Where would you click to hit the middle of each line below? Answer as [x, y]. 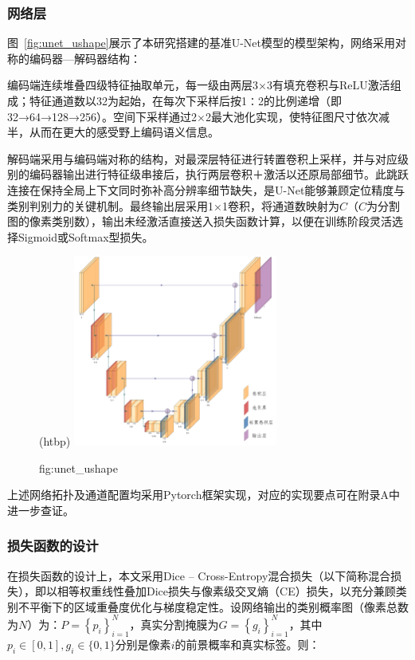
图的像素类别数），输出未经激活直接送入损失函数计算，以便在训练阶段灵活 [200, 221]
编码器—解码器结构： [85, 58]
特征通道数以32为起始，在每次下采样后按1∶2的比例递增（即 [185, 100]
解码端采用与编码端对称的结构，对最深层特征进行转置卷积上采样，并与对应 [202, 158]
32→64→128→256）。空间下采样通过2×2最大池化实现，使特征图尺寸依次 [193, 116]
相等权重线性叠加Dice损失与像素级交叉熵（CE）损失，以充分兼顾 [226, 591]
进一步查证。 [41, 510]
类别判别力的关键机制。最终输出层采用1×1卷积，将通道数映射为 [173, 205]
